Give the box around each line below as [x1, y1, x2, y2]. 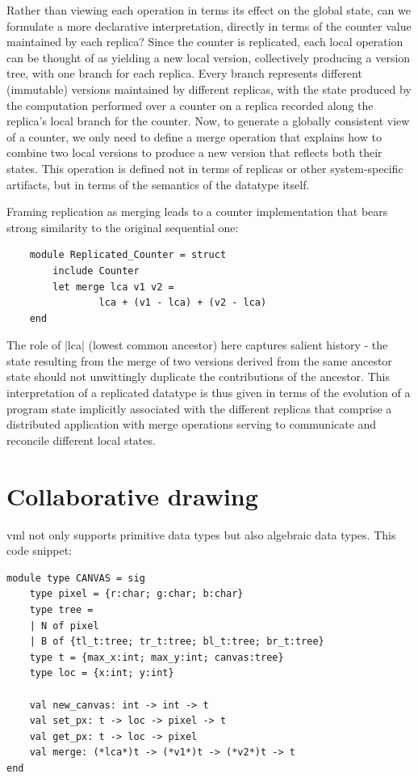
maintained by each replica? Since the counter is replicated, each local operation [6, 33, 403, 50]
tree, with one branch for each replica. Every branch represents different [6, 65, 362, 82]
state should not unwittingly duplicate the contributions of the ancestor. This [6, 368, 390, 385]
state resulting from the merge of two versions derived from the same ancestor [6, 352, 392, 369]
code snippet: [6, 542, 72, 559]
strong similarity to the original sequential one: [6, 218, 239, 235]
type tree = [29, 603, 94, 615]
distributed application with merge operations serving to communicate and [6, 416, 377, 433]
